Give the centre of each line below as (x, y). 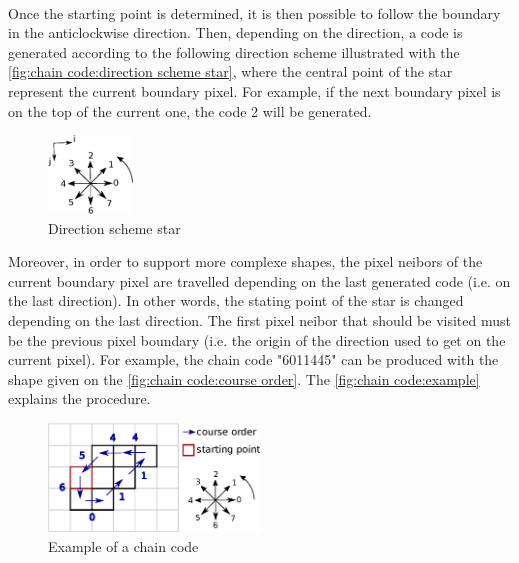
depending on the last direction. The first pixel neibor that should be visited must (259, 319)
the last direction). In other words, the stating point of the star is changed (236, 300)
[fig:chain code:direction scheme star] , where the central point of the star (230, 71)
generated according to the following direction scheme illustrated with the (234, 51)
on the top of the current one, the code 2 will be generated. (190, 110)
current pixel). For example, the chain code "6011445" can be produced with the (253, 359)
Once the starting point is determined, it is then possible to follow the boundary (254, 12)
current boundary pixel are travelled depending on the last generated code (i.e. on (259, 280)
